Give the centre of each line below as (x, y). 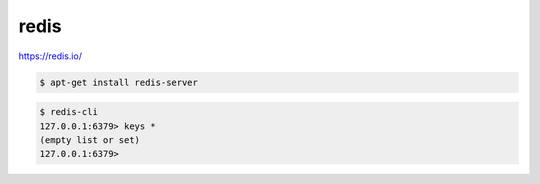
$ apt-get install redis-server (119, 82)
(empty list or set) (89, 139)
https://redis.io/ (50, 56)
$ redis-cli (69, 112)
